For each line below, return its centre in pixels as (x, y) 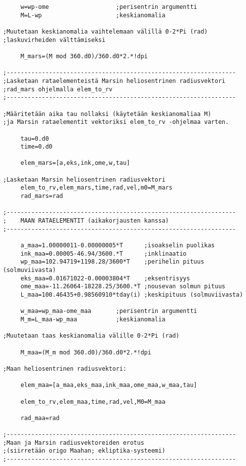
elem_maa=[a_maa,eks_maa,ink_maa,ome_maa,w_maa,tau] (109, 385)
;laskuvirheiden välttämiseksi (54, 40)
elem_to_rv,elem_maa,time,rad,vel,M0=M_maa (93, 402)
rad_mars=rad (42, 196)
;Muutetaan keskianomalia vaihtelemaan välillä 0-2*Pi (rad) (105, 31)
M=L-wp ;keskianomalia (93, 15)
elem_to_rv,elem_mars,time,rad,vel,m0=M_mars (96, 188)
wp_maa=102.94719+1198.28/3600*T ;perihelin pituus (112, 262)
